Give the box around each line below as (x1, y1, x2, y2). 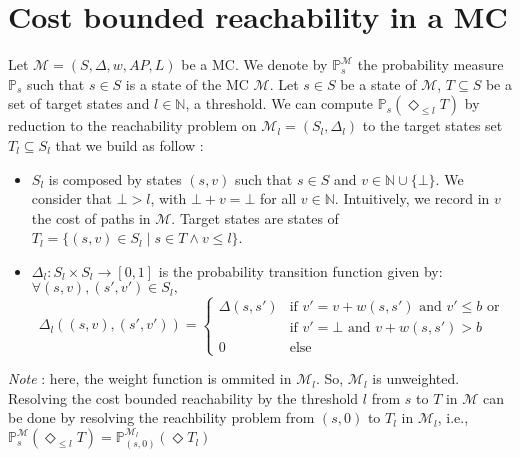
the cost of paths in (31, 207, 151, 228)
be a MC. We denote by (181, 54, 328, 75)
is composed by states (48, 168, 182, 189)
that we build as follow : (55, 134, 204, 155)
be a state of (340, 73, 417, 94)
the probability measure (357, 54, 504, 75)
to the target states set (362, 115, 503, 136)
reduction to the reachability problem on (8, 115, 257, 136)
